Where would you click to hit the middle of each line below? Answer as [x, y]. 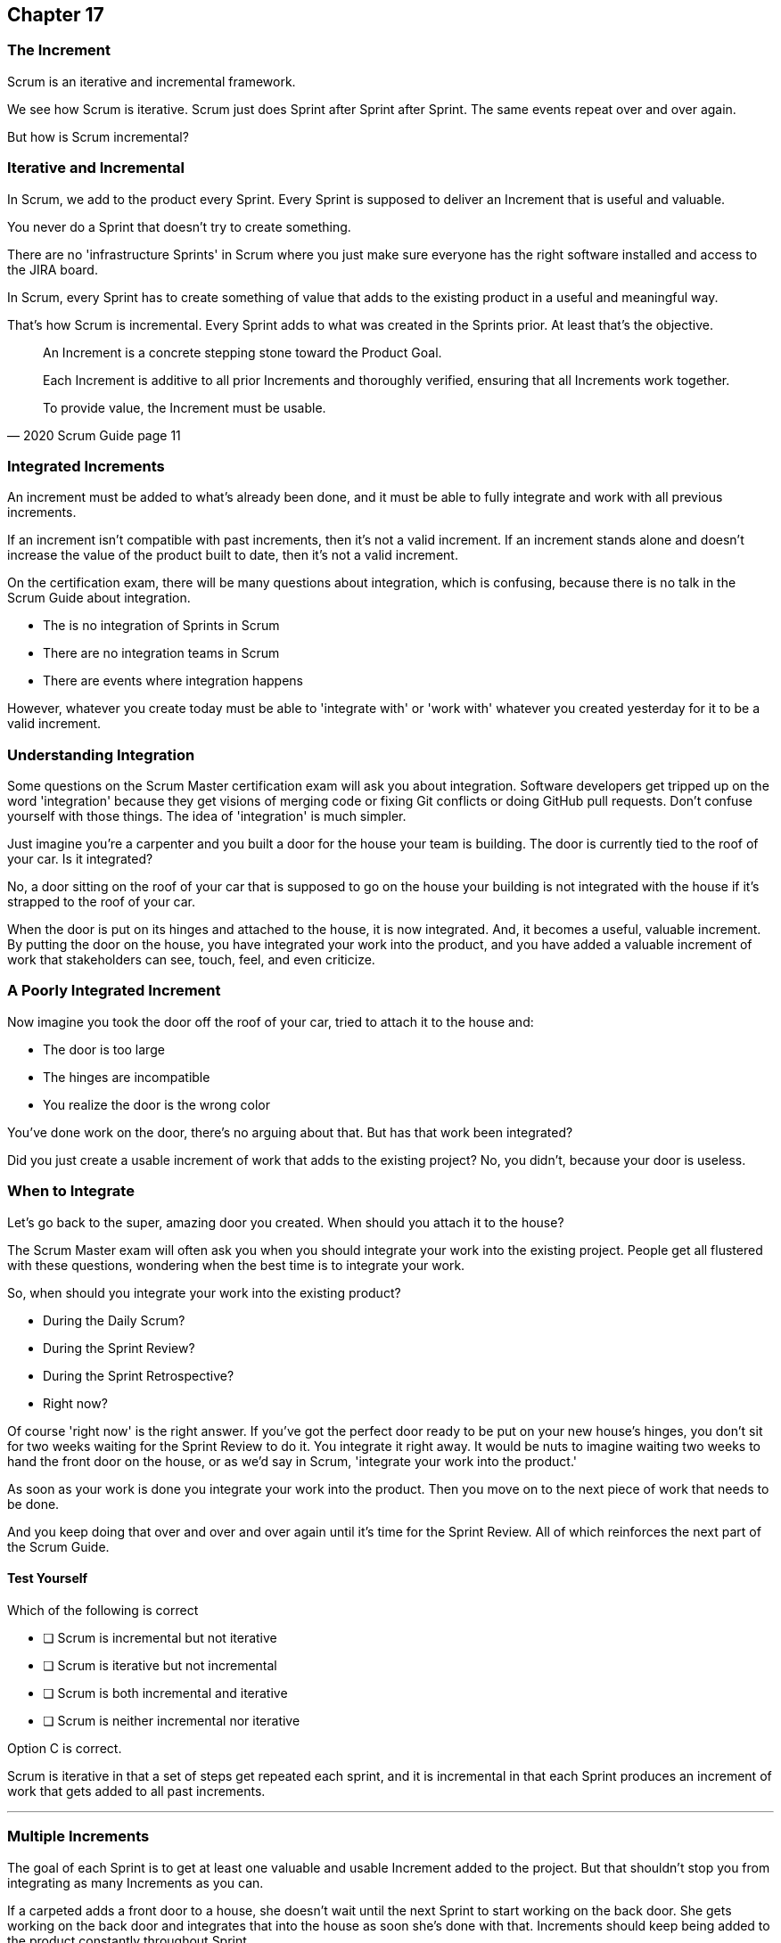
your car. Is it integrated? [80, 859]
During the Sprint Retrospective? [139, 1375]
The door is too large [104, 1049]
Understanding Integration [101, 754]
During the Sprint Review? [119, 1348]
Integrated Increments [86, 466]
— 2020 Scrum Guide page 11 [94, 435]
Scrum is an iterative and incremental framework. [152, 81]
